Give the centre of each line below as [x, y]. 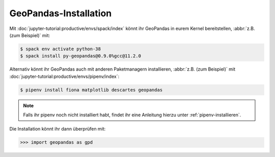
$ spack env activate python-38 [61, 49]
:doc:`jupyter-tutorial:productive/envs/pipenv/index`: [64, 76]
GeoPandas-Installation [61, 13]
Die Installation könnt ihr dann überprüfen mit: [58, 129]
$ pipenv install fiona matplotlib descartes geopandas [91, 90]
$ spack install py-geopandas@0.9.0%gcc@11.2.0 [80, 56]
